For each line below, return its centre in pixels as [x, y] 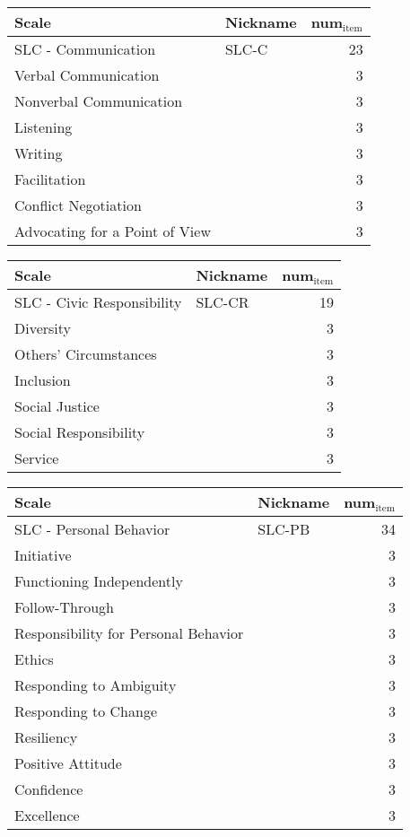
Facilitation [50, 179]
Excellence [47, 815]
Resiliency [46, 737]
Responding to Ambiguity [96, 685]
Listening [44, 127]
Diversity [43, 328]
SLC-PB [284, 529]
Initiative [43, 555]
